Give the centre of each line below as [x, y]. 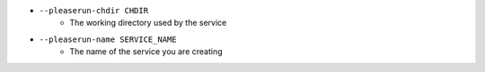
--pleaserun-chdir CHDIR [93, 10]
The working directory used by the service [148, 23]
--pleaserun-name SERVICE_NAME [108, 39]
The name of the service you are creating [146, 52]
